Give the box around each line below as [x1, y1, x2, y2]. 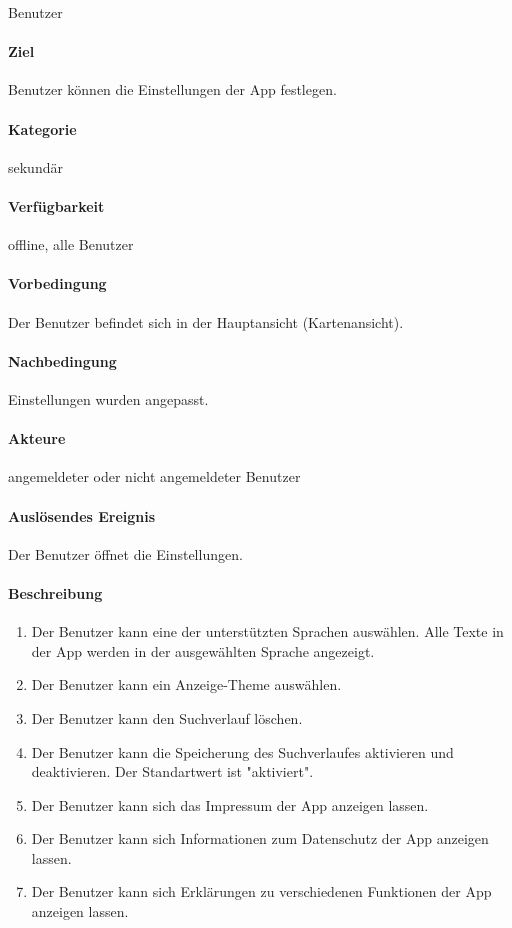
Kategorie [8, 118, 77, 139]
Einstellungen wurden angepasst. [8, 388, 209, 409]
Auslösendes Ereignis [8, 505, 156, 526]
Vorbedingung [8, 273, 107, 294]
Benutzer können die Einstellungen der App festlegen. [8, 79, 337, 100]
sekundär [8, 156, 63, 177]
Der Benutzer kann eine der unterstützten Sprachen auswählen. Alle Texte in [31, 621, 504, 642]
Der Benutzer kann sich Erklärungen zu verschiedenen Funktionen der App [31, 881, 492, 902]
